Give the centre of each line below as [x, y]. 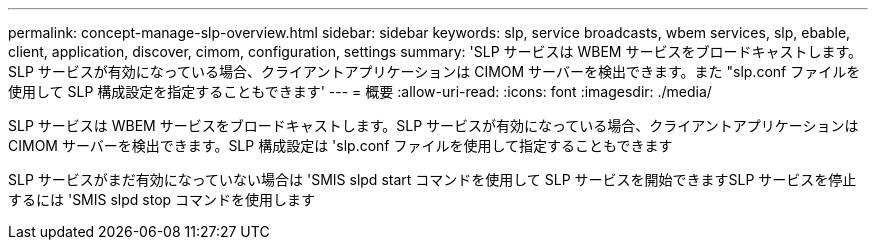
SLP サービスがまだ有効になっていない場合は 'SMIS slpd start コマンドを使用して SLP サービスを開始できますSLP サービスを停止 [432, 179]
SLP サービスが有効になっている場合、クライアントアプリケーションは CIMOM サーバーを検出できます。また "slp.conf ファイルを [434, 71]
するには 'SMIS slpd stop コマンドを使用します [162, 199]
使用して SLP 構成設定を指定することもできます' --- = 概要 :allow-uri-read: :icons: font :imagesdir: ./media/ [360, 91]
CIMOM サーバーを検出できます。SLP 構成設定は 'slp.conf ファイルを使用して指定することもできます [340, 145]
